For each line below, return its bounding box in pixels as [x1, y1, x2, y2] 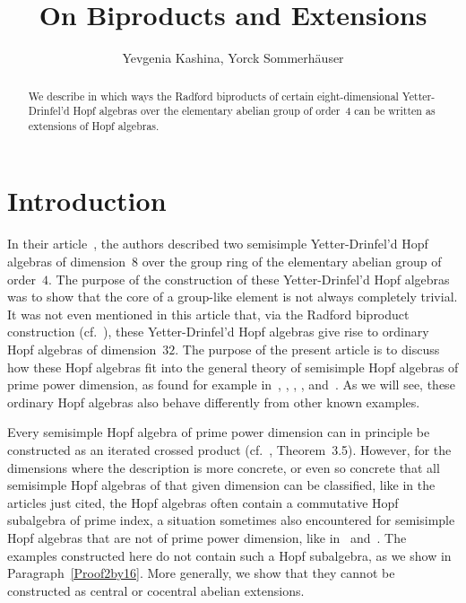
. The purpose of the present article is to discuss [175, 339, 440, 358]
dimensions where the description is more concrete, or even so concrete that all [7, 458, 440, 476]
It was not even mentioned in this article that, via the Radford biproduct [7, 304, 410, 323]
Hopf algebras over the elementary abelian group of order [73, 103, 341, 118]
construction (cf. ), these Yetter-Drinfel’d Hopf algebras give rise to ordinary [7, 322, 429, 341]
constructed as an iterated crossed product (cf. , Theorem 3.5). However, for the [7, 440, 452, 459]
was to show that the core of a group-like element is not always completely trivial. [7, 287, 458, 306]
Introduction [7, 182, 167, 219]
